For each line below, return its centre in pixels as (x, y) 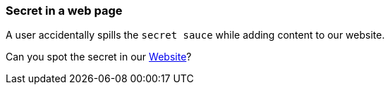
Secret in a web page (64, 11)
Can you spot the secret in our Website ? (99, 57)
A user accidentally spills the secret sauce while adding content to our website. (195, 35)
